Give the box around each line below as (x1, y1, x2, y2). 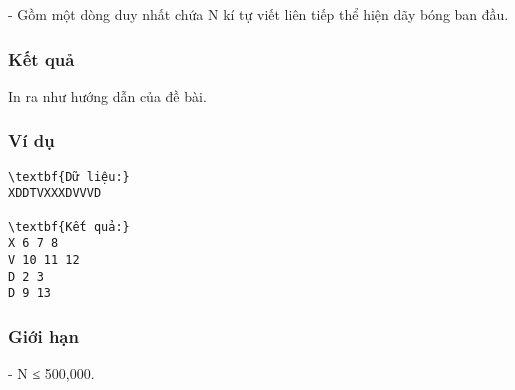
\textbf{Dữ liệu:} (8, 169, 130, 184)
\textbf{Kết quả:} (8, 219, 130, 234)
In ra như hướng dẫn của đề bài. (8, 85, 207, 106)
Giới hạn (8, 323, 79, 348)
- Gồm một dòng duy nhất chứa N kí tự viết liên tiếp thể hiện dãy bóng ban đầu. (8, 4, 509, 24)
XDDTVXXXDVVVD (8, 186, 102, 201)
